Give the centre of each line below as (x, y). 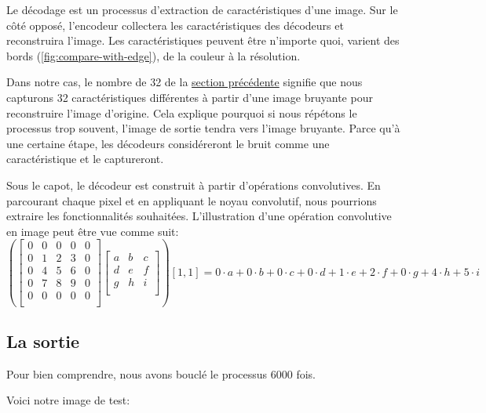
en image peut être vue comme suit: (93, 231)
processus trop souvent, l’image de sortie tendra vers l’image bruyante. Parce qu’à (203, 128)
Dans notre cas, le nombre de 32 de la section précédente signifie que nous (185, 82)
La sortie (43, 341)
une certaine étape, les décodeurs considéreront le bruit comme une (168, 143)
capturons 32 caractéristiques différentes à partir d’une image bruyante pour (190, 97)
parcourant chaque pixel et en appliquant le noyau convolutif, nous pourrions (192, 200)
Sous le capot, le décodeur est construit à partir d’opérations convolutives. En (194, 185)
